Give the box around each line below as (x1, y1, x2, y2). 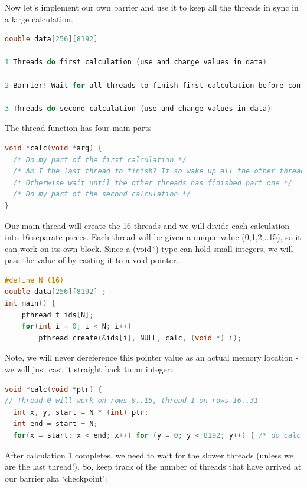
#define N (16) (5, 276, 64, 284)
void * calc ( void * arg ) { (5, 143, 102, 152)
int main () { (5, 299, 55, 308)
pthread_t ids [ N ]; (21, 310, 94, 319)
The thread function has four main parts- (5, 122, 155, 134)
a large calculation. (5, 12, 73, 25)
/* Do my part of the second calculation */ (13, 190, 191, 199)
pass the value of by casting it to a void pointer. (5, 254, 179, 266)
